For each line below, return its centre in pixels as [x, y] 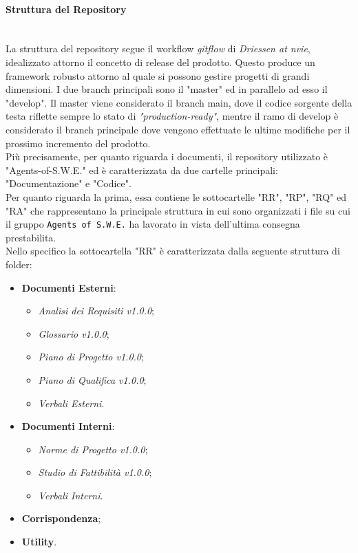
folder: [19, 264]
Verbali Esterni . [71, 403]
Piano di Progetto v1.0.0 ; [91, 357]
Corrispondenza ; [61, 518]
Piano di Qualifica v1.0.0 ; [92, 379]
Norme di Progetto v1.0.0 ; [93, 449]
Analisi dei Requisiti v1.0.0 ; [96, 311]
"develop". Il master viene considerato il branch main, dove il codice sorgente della [179, 102]
